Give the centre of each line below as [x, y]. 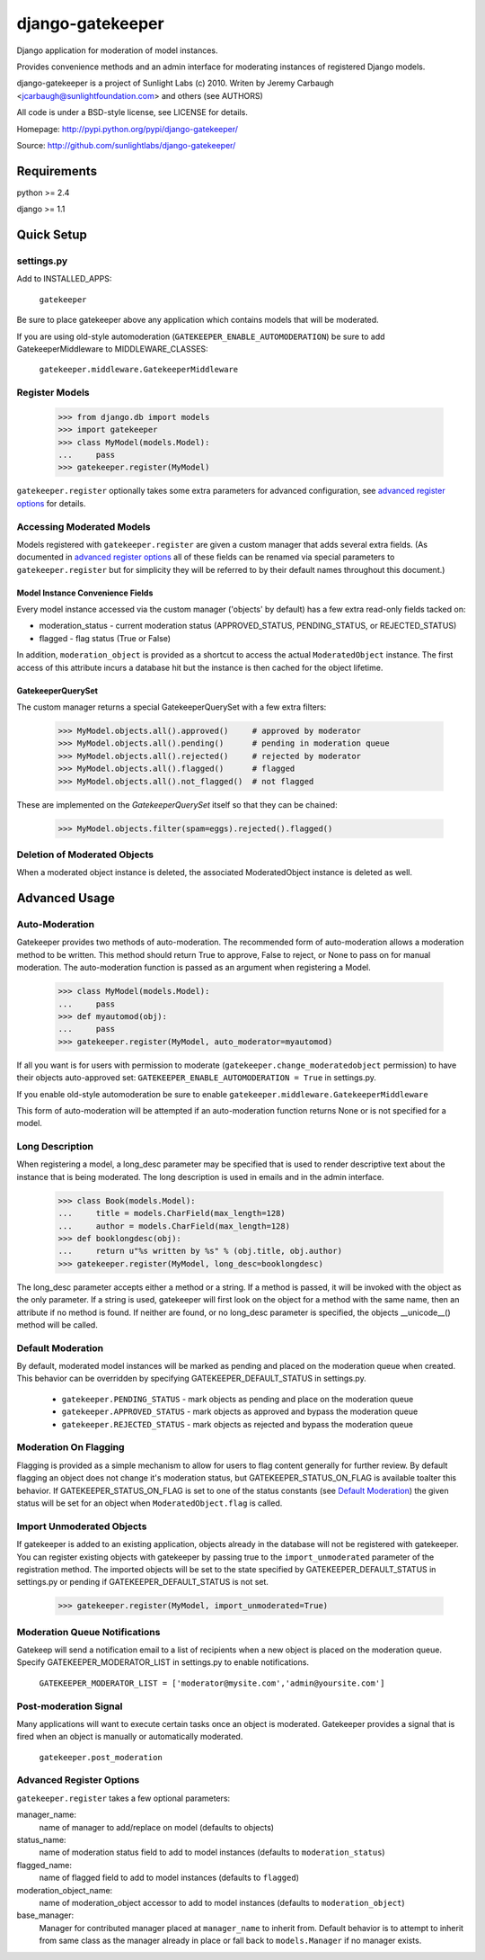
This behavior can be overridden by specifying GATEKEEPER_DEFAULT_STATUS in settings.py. [192, 1378]
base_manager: [45, 1915]
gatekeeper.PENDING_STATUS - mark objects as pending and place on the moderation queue [238, 1399]
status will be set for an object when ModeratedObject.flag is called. [150, 1503]
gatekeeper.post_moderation [101, 1757]
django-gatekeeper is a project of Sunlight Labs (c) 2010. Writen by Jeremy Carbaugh [175, 83]
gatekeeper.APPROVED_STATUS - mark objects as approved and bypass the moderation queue [240, 1411]
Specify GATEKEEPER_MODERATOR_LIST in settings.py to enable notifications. [163, 1662]
